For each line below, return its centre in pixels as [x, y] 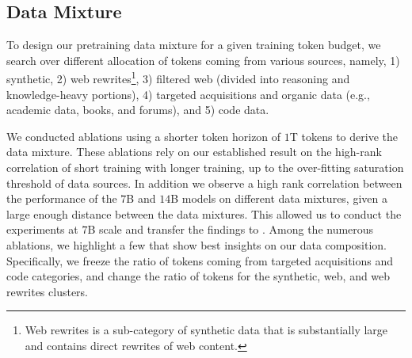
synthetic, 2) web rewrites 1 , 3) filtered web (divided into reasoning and [178, 78]
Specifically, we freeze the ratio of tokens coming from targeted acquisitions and [200, 260]
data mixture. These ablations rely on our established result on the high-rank [194, 152]
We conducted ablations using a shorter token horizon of [144, 136]
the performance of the [62, 198]
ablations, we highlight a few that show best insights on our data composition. [197, 244]
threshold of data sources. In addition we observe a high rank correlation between [204, 183]
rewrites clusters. [47, 291]
